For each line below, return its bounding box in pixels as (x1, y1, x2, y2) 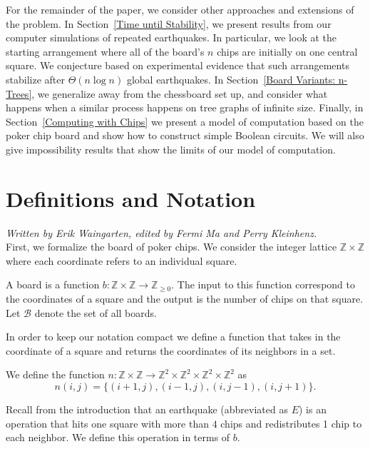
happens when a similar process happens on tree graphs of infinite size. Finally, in (6, 100, 364, 115)
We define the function (6, 367, 105, 382)
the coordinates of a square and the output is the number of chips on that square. (6, 291, 364, 306)
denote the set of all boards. (34, 305, 157, 320)
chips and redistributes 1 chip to (220, 415, 362, 430)
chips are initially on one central (217, 44, 358, 59)
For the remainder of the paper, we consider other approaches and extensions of (6, 2, 354, 16)
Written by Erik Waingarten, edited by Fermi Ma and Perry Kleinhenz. (6, 225, 317, 240)
